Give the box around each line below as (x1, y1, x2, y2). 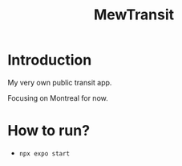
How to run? (7, 122, 90, 140)
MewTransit (93, 6, 175, 24)
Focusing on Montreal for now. (7, 93, 109, 102)
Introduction (7, 51, 92, 69)
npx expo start (18, 149, 71, 158)
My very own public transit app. (7, 77, 112, 87)
